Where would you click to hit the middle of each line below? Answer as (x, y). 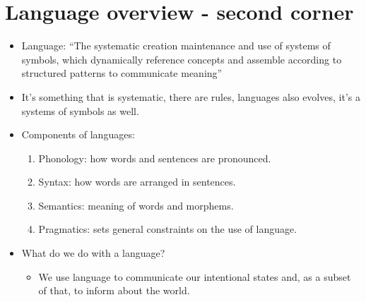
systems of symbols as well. (80, 110)
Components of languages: (78, 134)
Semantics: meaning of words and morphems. (136, 205)
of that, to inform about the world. (114, 290)
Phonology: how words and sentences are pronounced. (155, 158)
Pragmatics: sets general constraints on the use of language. (168, 229)
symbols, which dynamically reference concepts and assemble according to (182, 59)
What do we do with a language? (93, 253)
